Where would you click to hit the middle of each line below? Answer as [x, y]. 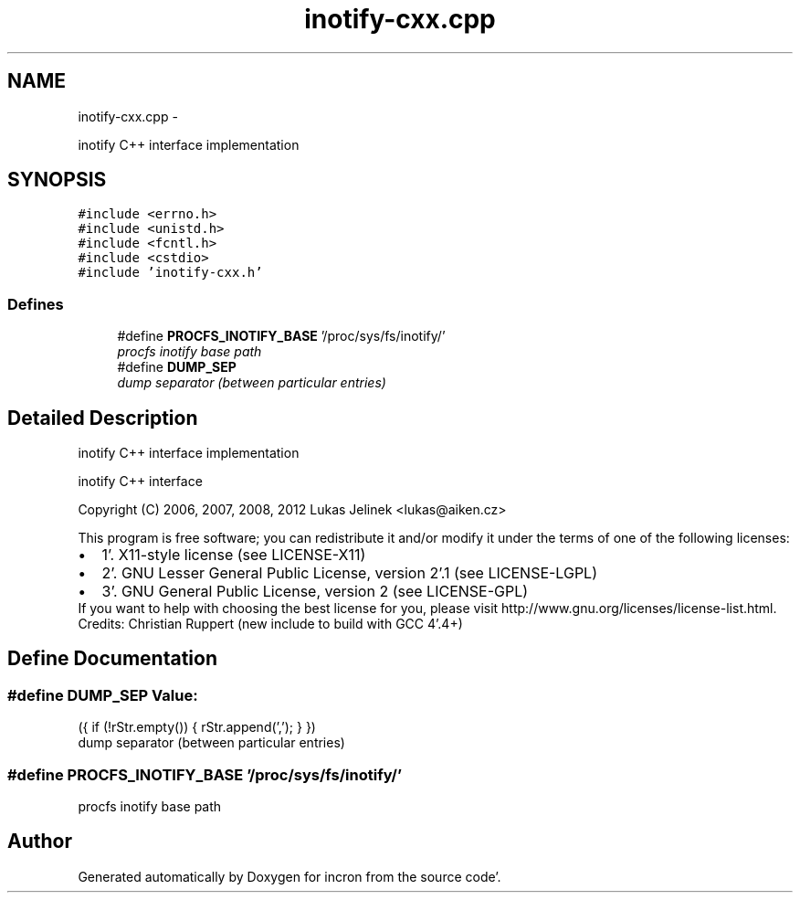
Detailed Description [103, 418]
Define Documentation [112, 659]
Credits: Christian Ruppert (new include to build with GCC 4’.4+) [270, 624]
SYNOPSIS [57, 180]
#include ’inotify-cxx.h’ [170, 273]
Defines [36, 304]
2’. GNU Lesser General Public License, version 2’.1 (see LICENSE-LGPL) [349, 573]
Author [40, 842]
